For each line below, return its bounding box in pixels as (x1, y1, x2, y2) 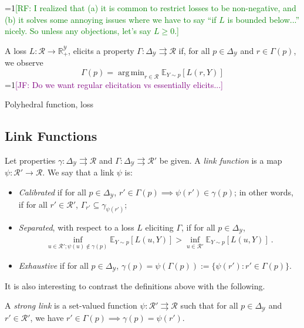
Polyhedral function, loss (5, 98, 93, 110)
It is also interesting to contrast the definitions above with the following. (5, 279, 265, 292)
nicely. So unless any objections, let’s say (5, 25, 151, 37)
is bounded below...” (227, 13, 300, 25)
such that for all (180, 299, 238, 312)
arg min (117, 68, 145, 77)
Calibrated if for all (18, 186, 86, 198)
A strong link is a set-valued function (5, 299, 137, 312)
